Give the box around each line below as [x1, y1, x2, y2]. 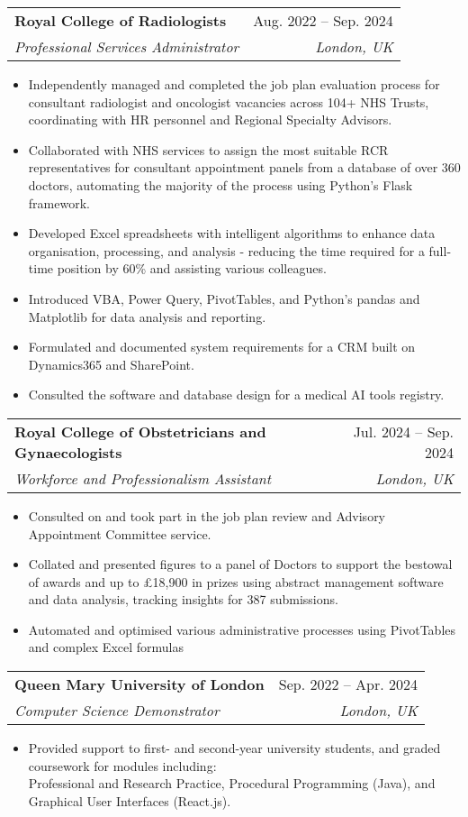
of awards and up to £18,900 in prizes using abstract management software [28, 572, 444, 591]
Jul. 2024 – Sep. [353, 420, 454, 442]
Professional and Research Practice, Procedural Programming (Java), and [28, 774, 436, 793]
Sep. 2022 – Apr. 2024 [278, 674, 418, 695]
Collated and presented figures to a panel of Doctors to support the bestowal [28, 555, 453, 574]
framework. [28, 193, 90, 212]
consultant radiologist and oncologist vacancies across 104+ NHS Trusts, [28, 92, 429, 111]
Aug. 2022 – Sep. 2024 [253, 10, 393, 31]
